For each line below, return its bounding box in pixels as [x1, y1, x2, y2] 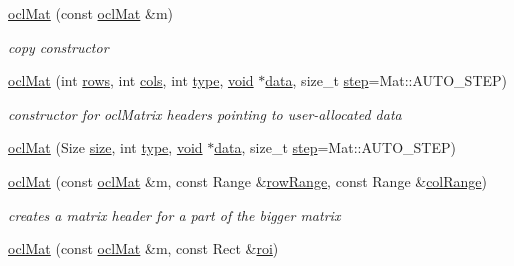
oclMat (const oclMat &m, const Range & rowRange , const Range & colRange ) [8, 170, 488, 191]
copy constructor [8, 36, 109, 57]
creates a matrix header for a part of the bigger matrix [8, 204, 341, 225]
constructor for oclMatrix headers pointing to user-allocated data [8, 103, 402, 124]
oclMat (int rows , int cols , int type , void [8, 70, 254, 91]
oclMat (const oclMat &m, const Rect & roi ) [8, 238, 279, 259]
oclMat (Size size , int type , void [8, 137, 203, 158]
